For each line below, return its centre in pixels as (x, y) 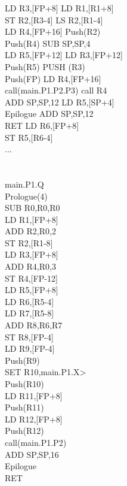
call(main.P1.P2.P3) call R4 (56, 90)
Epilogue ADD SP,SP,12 (49, 114)
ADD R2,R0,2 (30, 231)
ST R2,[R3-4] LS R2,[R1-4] (54, 19)
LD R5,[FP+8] (32, 290)
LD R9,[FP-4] (30, 348)
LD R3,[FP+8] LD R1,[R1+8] (59, 8)
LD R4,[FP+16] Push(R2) (53, 31)
